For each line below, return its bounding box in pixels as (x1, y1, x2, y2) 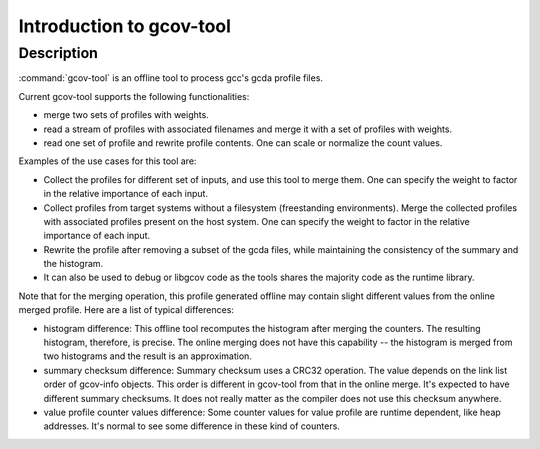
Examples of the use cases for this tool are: (18, 155, 197, 167)
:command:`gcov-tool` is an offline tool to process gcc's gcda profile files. (18, 72, 324, 84)
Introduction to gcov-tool (18, 15, 232, 37)
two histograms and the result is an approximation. (43, 350, 252, 362)
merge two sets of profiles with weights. (43, 109, 209, 121)
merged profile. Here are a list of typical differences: (18, 304, 235, 316)
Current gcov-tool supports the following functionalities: (18, 90, 250, 102)
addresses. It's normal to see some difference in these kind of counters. (43, 420, 340, 432)
